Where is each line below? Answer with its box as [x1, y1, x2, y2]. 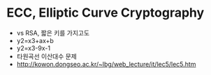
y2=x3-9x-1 [16, 44, 50, 52]
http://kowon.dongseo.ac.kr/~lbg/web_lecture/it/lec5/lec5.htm [16, 60, 196, 68]
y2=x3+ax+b [16, 36, 54, 44]
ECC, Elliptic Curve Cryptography [6, 5, 205, 21]
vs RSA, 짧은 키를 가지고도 [16, 28, 90, 37]
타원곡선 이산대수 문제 [16, 52, 78, 60]
